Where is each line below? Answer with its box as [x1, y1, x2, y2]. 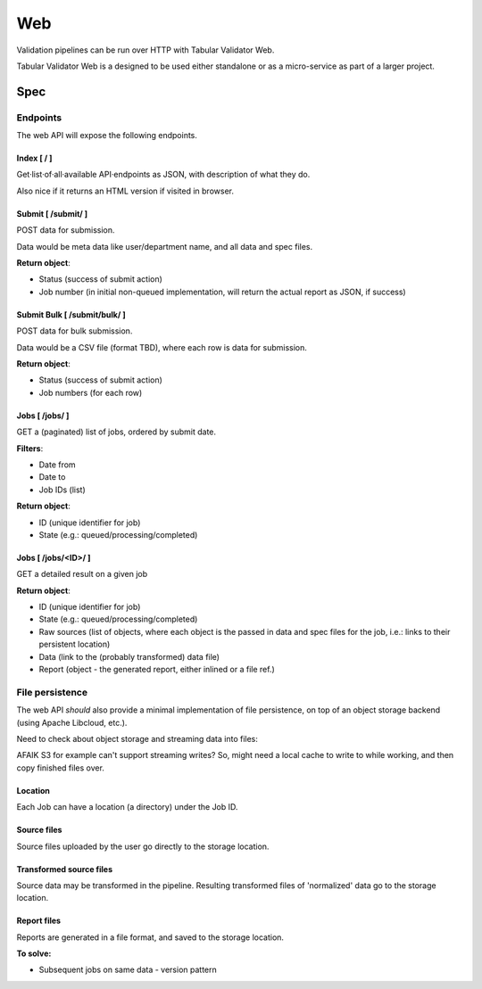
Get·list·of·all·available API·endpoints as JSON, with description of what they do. [16, 169, 311, 180]
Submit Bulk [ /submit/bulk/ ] [16, 309, 126, 320]
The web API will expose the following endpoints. [16, 130, 198, 141]
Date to [38, 472, 66, 482]
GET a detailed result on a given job [16, 569, 148, 580]
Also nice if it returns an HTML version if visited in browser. [16, 185, 234, 196]
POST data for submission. [16, 225, 115, 235]
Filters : [16, 442, 44, 454]
